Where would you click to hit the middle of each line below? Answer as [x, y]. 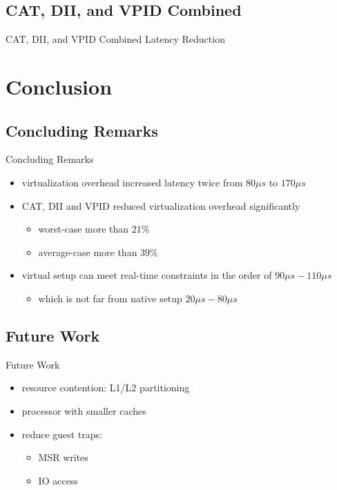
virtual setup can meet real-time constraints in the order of [147, 275]
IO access [58, 480]
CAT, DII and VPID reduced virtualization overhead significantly [161, 205]
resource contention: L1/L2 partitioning [106, 388]
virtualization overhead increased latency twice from [132, 182]
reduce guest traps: [62, 434]
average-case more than [88, 252]
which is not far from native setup [110, 298]
